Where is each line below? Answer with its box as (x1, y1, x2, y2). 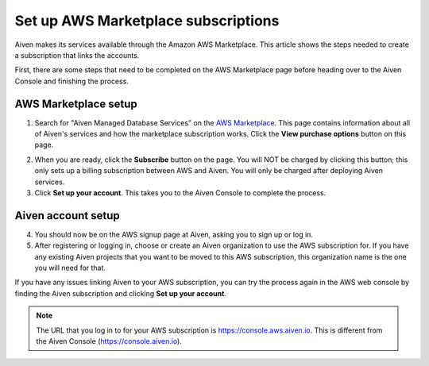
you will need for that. (34, 263, 106, 273)
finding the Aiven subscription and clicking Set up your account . (14, 288, 226, 298)
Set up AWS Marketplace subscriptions (14, 12, 280, 29)
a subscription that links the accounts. (14, 50, 140, 60)
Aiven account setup (14, 209, 121, 222)
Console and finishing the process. (14, 76, 129, 86)
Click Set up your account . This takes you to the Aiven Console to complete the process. (34, 187, 327, 198)
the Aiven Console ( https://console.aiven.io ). (36, 337, 182, 345)
